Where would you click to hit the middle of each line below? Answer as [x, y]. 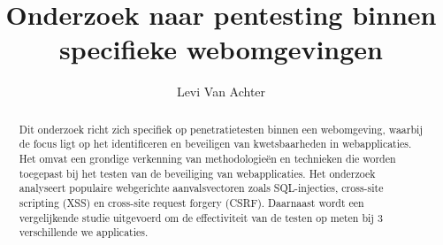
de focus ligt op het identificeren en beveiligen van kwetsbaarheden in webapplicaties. [215, 144]
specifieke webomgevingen [221, 49]
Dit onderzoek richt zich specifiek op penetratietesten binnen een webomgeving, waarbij [221, 129]
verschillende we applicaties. [84, 232]
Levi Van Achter [221, 92]
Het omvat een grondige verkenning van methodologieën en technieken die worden [207, 159]
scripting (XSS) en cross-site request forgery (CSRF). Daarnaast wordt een [191, 202]
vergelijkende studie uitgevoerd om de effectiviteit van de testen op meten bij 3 [201, 217]
